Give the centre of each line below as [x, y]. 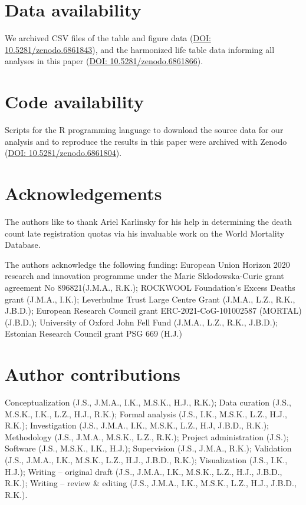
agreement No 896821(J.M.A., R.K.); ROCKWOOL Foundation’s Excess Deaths [150, 287]
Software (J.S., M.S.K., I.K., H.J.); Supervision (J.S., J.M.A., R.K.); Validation [148, 448]
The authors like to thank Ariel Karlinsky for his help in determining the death [148, 221]
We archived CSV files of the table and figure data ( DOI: [108, 38]
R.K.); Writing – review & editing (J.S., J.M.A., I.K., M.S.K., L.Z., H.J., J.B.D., [151, 483]
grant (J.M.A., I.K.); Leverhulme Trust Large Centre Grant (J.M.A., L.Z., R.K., [150, 299]
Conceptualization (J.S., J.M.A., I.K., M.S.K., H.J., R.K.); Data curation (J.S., [148, 402]
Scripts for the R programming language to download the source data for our [144, 130]
